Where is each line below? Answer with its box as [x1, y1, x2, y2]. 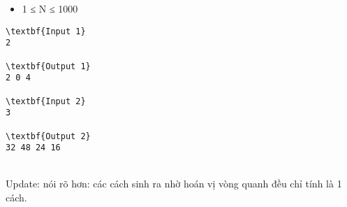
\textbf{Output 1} [6, 61, 91, 71]
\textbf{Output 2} [6, 131, 91, 141]
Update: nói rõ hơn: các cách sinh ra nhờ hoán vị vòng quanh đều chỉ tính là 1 [6, 176, 342, 191]
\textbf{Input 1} [6, 26, 86, 36]
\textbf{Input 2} [6, 96, 86, 106]
